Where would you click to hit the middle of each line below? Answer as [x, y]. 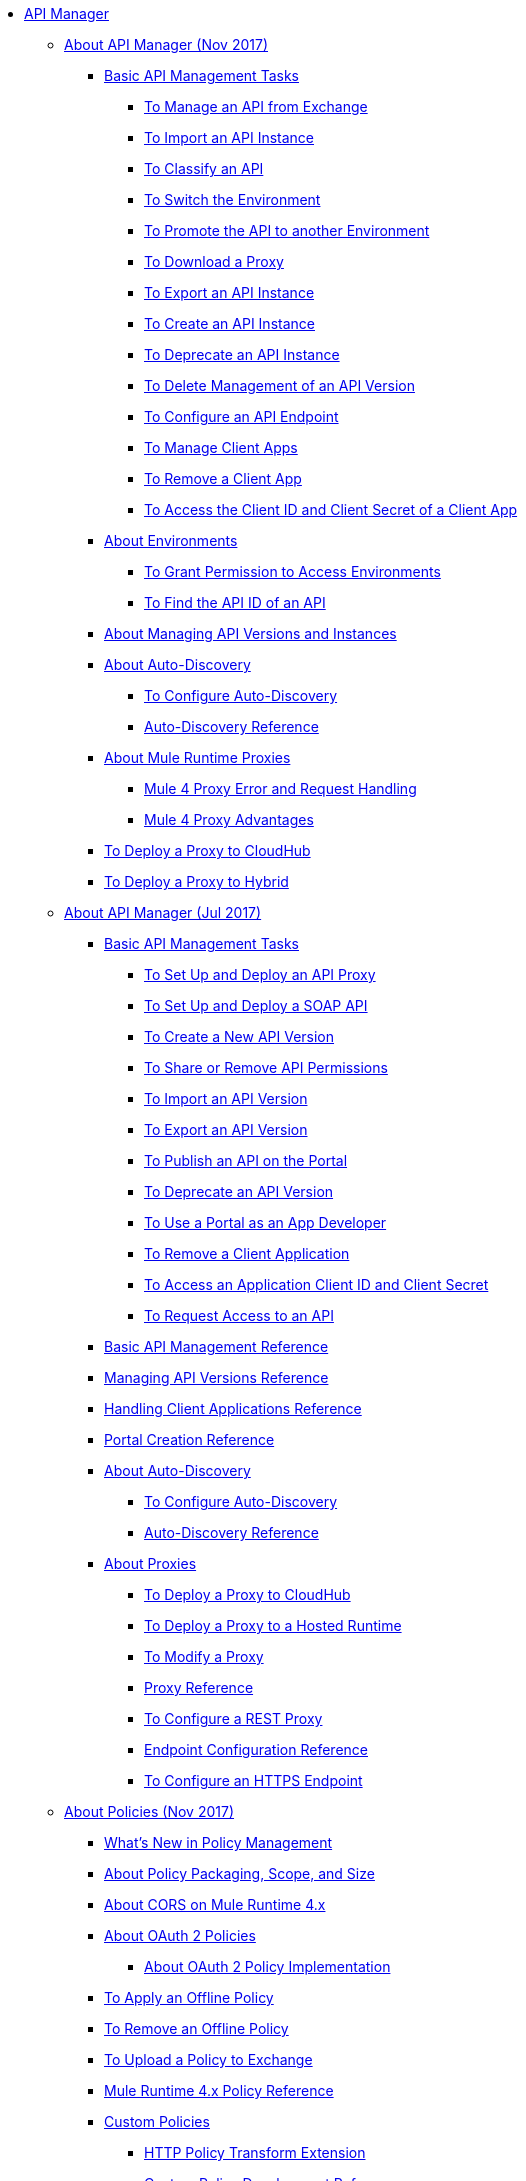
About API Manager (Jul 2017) [163, 912]
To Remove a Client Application [247, 1253]
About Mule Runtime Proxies [197, 757]
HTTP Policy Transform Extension [255, 2152]
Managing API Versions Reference [216, 1377]
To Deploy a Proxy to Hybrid [196, 881]
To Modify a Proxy [204, 1656]
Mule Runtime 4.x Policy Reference [219, 2090]
